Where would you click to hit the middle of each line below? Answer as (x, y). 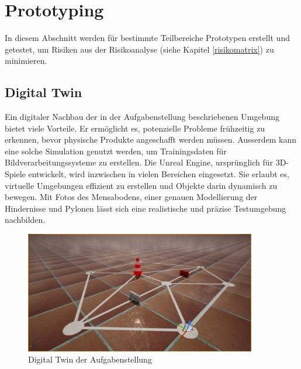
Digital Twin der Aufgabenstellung (90, 359)
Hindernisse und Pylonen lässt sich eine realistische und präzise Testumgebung (146, 208)
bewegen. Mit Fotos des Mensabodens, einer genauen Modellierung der (131, 197)
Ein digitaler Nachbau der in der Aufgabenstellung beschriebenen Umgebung (142, 117)
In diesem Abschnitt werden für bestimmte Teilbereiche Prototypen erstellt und (147, 38)
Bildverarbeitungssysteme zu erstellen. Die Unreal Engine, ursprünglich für (139, 162)
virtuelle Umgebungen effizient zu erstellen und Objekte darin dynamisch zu (141, 185)
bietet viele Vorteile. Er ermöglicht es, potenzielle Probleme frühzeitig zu (135, 128)
